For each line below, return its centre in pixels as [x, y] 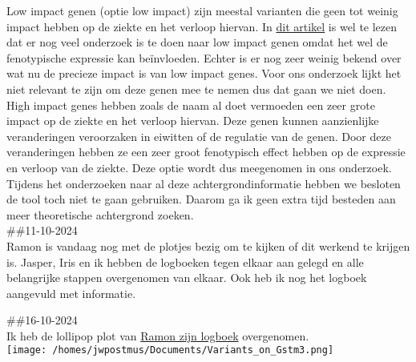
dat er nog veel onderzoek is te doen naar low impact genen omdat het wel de [197, 42]
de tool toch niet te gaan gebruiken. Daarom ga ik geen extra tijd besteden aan [201, 199]
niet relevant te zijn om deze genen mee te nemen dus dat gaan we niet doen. [196, 88]
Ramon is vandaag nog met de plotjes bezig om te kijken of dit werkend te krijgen [208, 245]
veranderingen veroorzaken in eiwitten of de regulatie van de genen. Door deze [199, 136]
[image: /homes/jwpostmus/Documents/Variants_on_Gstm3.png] [170, 350]
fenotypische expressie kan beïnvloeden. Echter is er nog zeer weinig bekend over [204, 57]
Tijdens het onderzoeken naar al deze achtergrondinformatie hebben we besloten [204, 183]
